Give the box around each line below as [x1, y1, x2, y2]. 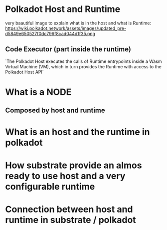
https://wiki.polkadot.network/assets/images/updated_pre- [5, 25, 126, 31]
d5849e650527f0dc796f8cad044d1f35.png [5, 30, 96, 36]
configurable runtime [5, 181, 95, 192]
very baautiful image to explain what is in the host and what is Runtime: [5, 20, 151, 26]
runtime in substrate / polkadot [5, 214, 136, 226]
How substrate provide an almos [5, 160, 142, 171]
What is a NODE [5, 86, 72, 98]
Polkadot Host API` [5, 69, 44, 75]
